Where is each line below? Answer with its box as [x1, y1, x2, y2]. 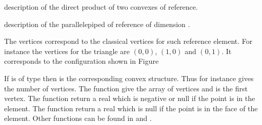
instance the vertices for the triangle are [4, 45, 130, 56]
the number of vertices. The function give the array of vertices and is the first [4, 83, 248, 93]
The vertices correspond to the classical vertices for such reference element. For [4, 36, 253, 46]
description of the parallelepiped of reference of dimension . [4, 18, 190, 29]
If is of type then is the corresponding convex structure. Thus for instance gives [4, 72, 254, 83]
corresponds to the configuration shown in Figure [4, 56, 159, 66]
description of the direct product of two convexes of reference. [4, 2, 198, 12]
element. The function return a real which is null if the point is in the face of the [4, 103, 258, 113]
